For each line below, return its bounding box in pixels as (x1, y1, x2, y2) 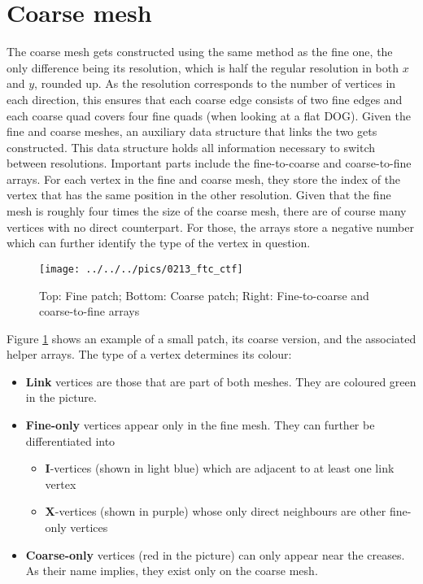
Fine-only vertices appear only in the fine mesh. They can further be (25, 416, 375, 434)
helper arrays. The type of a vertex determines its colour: (7, 346, 292, 363)
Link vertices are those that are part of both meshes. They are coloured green (25, 373, 416, 390)
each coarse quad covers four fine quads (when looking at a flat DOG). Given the (7, 107, 411, 124)
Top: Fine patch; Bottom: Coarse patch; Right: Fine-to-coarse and (39, 286, 369, 303)
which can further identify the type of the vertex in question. (7, 234, 311, 251)
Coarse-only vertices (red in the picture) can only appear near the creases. (25, 546, 405, 563)
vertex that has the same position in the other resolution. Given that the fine (7, 186, 391, 203)
